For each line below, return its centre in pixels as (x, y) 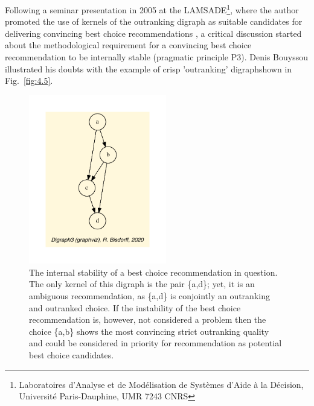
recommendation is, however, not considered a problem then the (148, 319)
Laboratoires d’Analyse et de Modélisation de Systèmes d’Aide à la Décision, (161, 384)
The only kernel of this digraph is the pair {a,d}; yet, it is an (142, 284)
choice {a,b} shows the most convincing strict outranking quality (149, 331)
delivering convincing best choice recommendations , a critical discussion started (153, 33)
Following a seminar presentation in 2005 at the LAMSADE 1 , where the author (152, 9)
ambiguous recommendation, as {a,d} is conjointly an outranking (149, 295)
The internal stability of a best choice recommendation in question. (153, 272)
